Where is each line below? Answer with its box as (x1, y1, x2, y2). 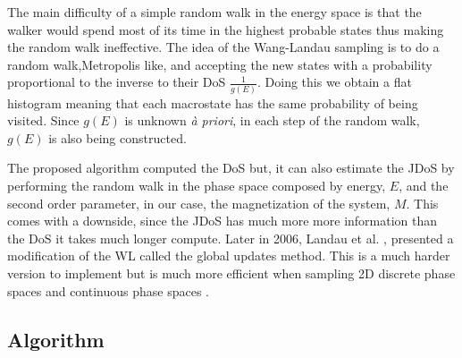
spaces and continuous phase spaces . (7, 281, 210, 300)
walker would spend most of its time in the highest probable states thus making (7, 20, 444, 38)
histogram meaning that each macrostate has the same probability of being (7, 93, 418, 112)
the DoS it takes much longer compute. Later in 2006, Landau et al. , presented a (7, 228, 454, 247)
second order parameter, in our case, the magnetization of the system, (7, 193, 391, 212)
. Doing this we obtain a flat (257, 72, 412, 91)
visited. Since (7, 111, 80, 130)
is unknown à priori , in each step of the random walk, (124, 111, 420, 130)
